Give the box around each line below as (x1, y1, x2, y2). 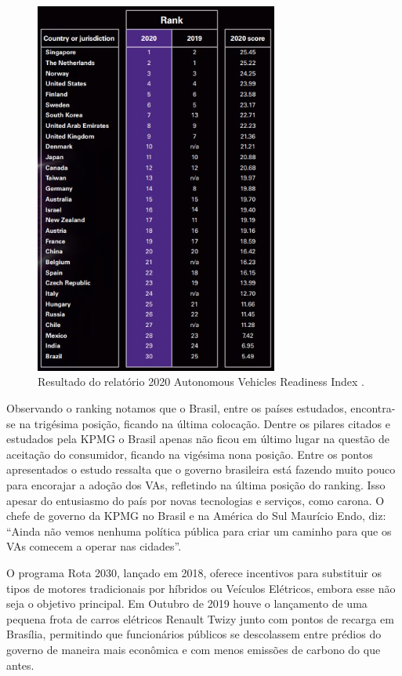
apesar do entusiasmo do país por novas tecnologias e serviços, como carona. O (6, 492, 385, 508)
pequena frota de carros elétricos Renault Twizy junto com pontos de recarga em (6, 610, 394, 627)
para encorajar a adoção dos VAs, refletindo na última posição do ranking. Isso (6, 477, 386, 493)
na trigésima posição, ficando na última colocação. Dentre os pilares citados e (19, 415, 390, 431)
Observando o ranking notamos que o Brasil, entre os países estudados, (6, 400, 347, 416)
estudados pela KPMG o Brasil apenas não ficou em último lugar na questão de (6, 431, 390, 447)
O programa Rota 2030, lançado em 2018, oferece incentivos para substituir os (6, 565, 382, 580)
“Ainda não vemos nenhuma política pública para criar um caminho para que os (6, 522, 392, 539)
